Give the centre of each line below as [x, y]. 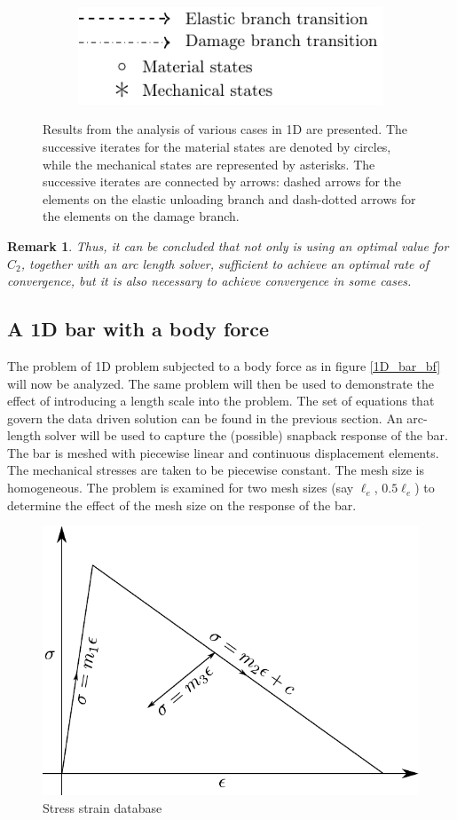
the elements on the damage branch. [141, 216]
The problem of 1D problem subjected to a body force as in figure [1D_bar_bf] [224, 365]
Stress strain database [102, 807]
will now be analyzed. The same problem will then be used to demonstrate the [221, 383]
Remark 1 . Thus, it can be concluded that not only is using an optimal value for [228, 245]
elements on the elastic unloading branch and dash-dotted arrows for [229, 198]
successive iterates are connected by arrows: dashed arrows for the [222, 181]
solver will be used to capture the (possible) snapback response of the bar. [246, 435]
